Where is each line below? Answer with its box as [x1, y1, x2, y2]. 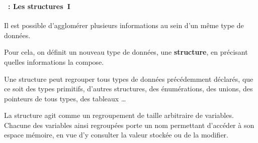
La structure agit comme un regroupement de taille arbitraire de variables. [4, 110, 234, 120]
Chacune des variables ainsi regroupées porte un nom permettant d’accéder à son [4, 119, 254, 130]
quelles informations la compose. [4, 56, 104, 67]
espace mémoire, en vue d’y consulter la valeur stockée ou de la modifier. [4, 129, 228, 140]
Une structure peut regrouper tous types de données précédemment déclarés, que [4, 73, 253, 84]
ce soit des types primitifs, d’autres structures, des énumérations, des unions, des [4, 83, 253, 94]
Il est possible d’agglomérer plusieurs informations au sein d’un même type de [4, 20, 244, 31]
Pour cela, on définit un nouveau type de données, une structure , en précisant [4, 47, 248, 57]
